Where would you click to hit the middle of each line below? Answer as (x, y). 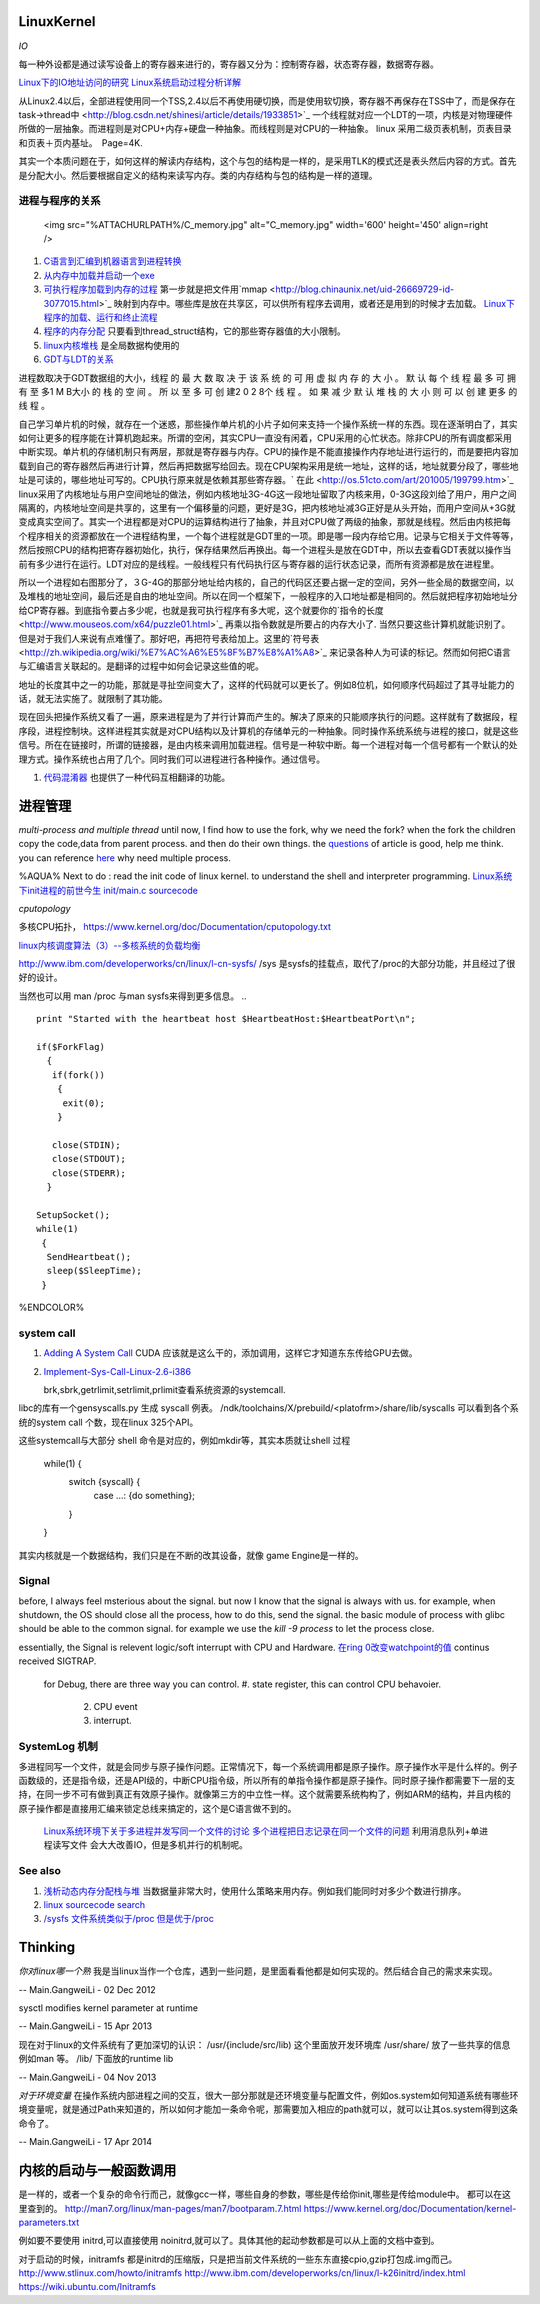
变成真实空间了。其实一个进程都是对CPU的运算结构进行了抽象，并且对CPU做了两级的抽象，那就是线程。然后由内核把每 (265, 522)
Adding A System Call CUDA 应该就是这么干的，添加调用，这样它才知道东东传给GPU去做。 (231, 1353)
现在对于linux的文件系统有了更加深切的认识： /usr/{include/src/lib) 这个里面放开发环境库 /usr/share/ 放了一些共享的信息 (264, 2044)
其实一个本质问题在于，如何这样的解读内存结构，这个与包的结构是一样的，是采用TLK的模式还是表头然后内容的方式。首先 (267, 161)
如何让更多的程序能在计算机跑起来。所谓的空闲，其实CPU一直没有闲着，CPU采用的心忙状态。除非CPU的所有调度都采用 (265, 438)
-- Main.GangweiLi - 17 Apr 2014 (85, 2142)
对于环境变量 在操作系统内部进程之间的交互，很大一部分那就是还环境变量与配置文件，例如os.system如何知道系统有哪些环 (268, 2096)
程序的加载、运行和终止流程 (100, 317)
